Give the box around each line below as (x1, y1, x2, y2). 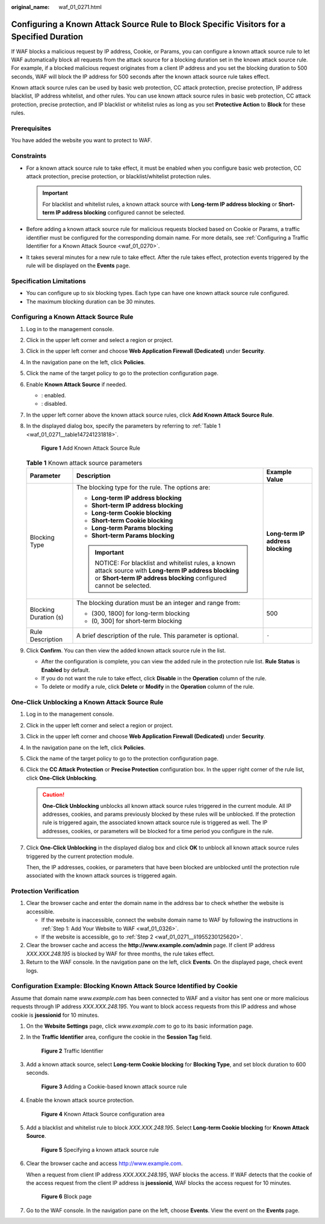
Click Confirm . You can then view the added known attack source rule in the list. (26, 647, 226, 654)
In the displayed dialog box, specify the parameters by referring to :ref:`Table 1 (26, 422, 221, 430)
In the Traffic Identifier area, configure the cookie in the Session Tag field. (26, 1033, 212, 1041)
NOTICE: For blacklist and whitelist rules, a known (94, 559, 236, 567)
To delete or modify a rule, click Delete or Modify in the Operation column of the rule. (41, 683, 255, 691)
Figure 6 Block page (41, 1193, 92, 1201)
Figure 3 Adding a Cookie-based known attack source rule (41, 1083, 187, 1090)
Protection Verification (11, 887, 79, 895)
